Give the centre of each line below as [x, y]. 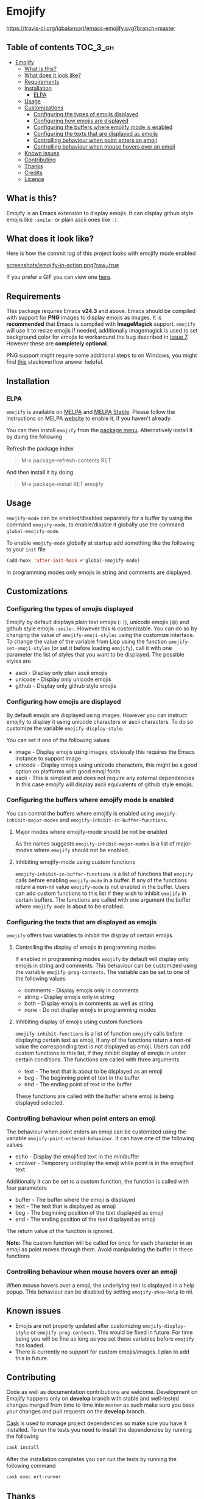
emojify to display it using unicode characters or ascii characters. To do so [100, 721]
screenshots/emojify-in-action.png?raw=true [63, 265]
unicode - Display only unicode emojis [63, 679]
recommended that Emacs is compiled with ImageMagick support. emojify [101, 324]
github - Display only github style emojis [66, 686]
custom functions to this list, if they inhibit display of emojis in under [100, 1053]
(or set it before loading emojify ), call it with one [112, 648]
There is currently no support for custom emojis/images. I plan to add [102, 1352]
